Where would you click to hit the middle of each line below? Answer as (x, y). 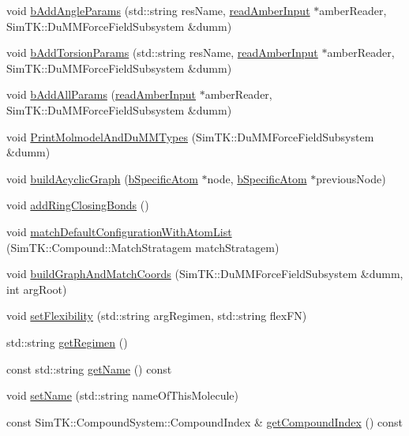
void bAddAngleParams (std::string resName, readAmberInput (158, 10)
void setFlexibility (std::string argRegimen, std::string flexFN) (157, 316)
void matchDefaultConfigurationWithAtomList (119, 231)
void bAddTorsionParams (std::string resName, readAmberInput (162, 53)
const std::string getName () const (89, 368)
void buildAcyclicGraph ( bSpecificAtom (102, 178)
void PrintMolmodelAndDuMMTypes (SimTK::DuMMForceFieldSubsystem (190, 136)
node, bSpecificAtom (257, 178)
